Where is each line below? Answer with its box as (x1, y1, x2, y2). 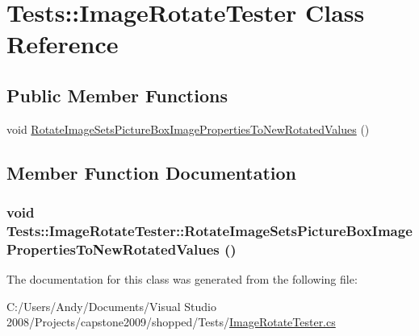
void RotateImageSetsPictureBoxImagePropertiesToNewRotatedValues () (6, 120, 370, 137)
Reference (6, 27, 119, 60)
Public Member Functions (6, 82, 228, 107)
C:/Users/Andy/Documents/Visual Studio (6, 297, 216, 314)
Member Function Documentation (6, 160, 297, 185)
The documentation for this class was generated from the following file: (6, 271, 358, 288)
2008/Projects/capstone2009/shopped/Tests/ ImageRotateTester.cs (6, 313, 336, 330)
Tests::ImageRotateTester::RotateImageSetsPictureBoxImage (6, 220, 413, 240)
